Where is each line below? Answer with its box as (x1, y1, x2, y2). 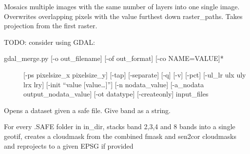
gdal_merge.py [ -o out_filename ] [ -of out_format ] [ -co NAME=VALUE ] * (4, 53, 224, 63)
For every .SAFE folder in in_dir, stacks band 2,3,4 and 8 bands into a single (4, 121, 235, 132)
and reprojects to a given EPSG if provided (4, 140, 134, 151)
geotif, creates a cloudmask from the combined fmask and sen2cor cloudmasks (4, 131, 236, 141)
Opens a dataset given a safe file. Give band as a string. (4, 105, 171, 115)
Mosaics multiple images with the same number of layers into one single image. (4, 1, 240, 11)
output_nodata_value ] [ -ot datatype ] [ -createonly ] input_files (23, 89, 209, 99)
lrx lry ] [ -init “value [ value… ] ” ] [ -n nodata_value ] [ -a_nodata (23, 79, 204, 89)
